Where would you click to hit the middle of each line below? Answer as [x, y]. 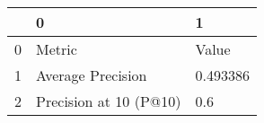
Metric [57, 49]
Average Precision [92, 75]
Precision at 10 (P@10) [109, 101]
